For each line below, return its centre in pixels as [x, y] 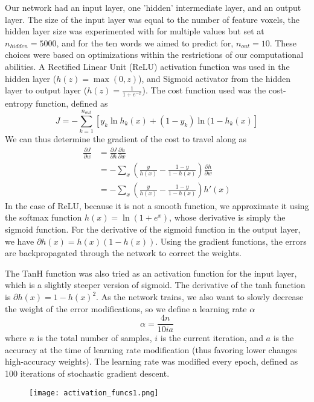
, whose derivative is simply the [227, 217]
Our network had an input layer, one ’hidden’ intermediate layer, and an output [153, 7]
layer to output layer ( [46, 90]
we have [20, 241]
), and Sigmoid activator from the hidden [214, 78]
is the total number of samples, [95, 338]
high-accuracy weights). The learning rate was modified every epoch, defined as [152, 361]
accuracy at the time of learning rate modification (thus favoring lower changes [151, 349]
